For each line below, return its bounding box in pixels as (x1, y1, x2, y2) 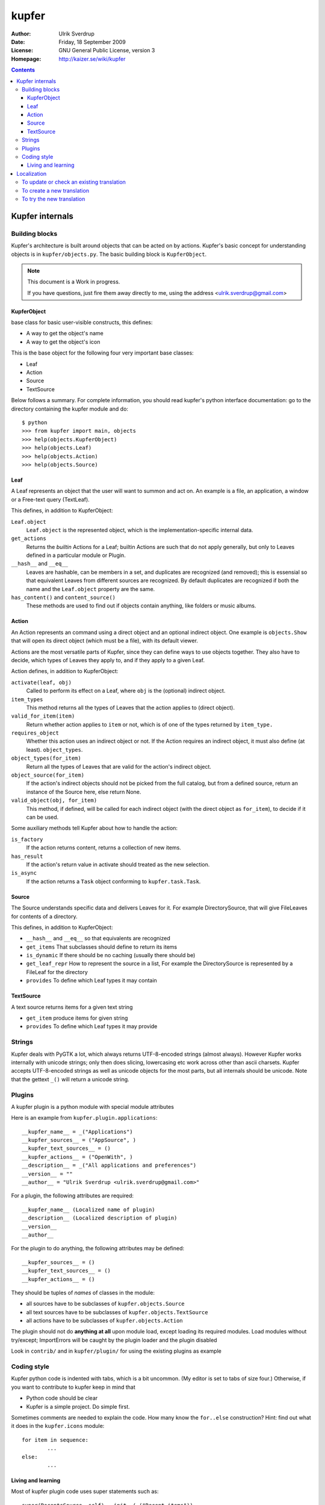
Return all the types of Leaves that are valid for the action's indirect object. (26, 763, 212, 770)
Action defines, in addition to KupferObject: (11, 668, 119, 675)
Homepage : (11, 55, 42, 63)
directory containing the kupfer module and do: (11, 405, 129, 412)
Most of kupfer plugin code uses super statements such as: (11, 1488, 159, 1495)
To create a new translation (22, 187, 90, 194)
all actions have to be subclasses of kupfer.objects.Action (26, 1317, 183, 1324)
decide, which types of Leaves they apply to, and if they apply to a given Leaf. (11, 656, 205, 663)
